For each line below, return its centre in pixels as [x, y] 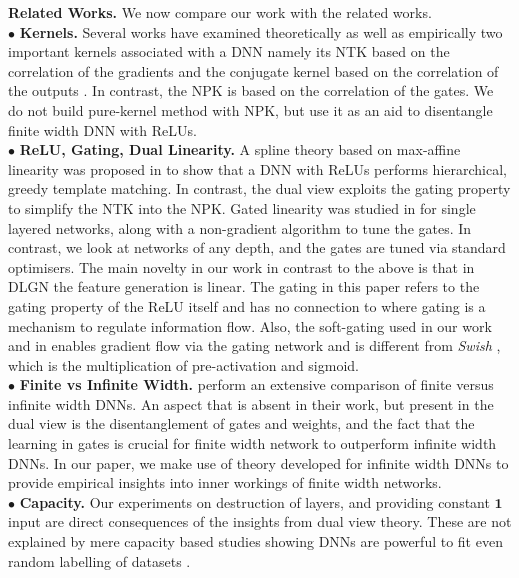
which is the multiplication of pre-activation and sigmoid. [183, 364]
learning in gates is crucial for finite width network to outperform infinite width [252, 443]
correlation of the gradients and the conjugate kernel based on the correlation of [253, 70]
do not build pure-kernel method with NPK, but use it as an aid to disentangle [250, 109]
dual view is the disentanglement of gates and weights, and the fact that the [241, 423]
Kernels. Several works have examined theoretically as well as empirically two [261, 31]
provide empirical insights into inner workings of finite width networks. [225, 482]
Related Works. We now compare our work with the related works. [220, 12]
